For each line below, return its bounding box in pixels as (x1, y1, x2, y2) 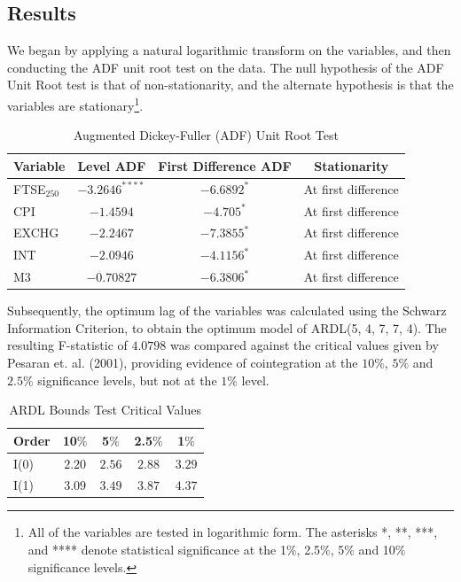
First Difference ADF (158, 156, 292, 175)
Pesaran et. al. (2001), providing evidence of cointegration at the (7, 353, 358, 371)
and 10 (358, 540, 395, 559)
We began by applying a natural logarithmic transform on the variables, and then (7, 41, 451, 59)
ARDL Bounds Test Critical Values (9, 400, 202, 419)
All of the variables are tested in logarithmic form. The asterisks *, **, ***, (27, 523, 438, 541)
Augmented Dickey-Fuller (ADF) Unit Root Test (73, 126, 339, 144)
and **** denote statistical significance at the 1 (27, 540, 286, 559)
